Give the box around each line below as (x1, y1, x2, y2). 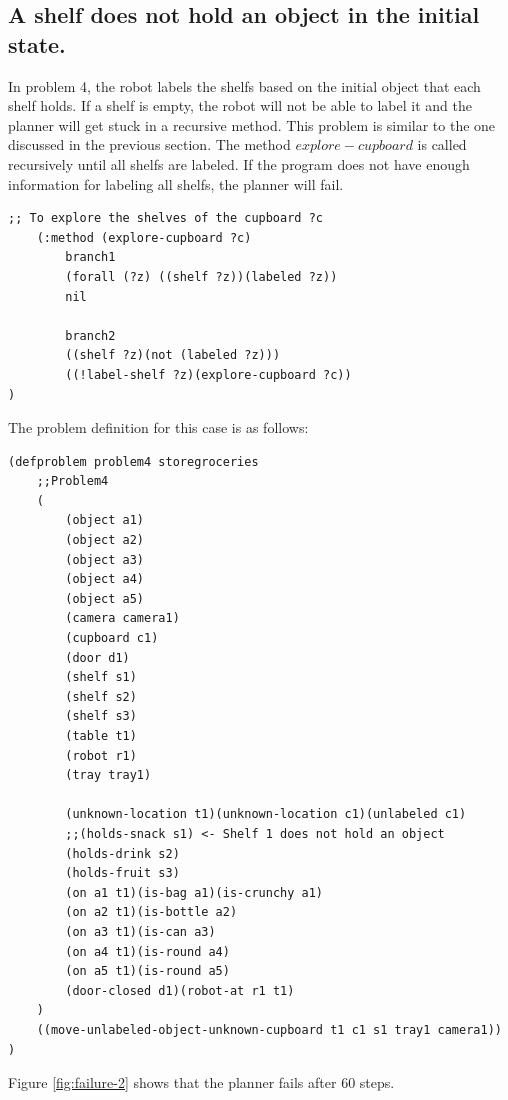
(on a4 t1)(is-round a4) (65, 944, 230, 959)
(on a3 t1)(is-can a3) (65, 924, 216, 939)
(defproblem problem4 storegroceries (8, 454, 259, 469)
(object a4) (65, 572, 145, 587)
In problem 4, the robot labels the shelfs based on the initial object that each (8, 75, 481, 96)
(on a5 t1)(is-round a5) (65, 964, 230, 979)
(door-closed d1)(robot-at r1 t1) (65, 983, 295, 998)
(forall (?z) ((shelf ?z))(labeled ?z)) (65, 269, 338, 284)
